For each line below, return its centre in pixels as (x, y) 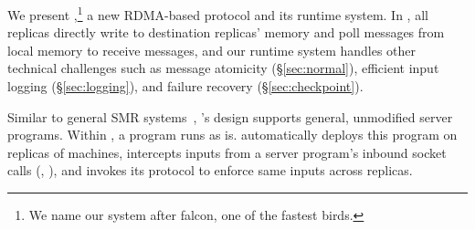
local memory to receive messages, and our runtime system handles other (212, 50)
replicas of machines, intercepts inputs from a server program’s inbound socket (227, 152)
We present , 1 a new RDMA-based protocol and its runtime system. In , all (218, 13)
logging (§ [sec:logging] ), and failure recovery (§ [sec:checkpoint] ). (185, 86)
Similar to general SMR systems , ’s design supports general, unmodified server (230, 116)
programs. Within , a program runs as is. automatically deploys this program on (232, 135)
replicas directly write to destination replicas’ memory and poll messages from (226, 32)
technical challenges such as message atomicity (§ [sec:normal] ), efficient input (223, 68)
